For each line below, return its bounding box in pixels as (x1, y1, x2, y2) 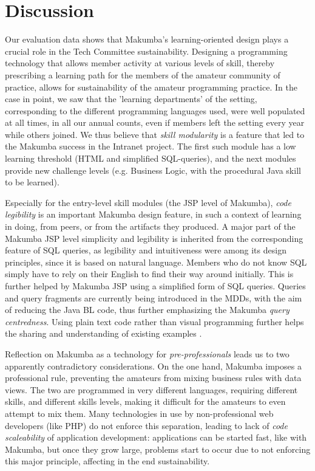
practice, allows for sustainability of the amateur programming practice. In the (5, 80, 297, 93)
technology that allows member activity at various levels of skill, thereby (5, 57, 275, 69)
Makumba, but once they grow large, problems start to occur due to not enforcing (5, 442, 311, 455)
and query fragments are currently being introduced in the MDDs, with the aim (5, 291, 302, 304)
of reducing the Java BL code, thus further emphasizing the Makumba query (5, 303, 290, 316)
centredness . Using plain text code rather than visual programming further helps (5, 315, 304, 328)
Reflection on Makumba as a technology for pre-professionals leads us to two (5, 347, 290, 360)
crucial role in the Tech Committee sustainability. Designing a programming (5, 44, 288, 57)
